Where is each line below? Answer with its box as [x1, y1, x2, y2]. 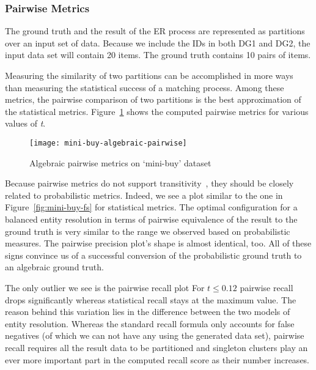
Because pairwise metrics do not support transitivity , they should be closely [5, 177, 294, 190]
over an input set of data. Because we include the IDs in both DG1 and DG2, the [5, 36, 310, 49]
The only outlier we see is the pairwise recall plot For [5, 281, 205, 294]
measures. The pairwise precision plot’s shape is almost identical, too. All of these [5, 237, 312, 250]
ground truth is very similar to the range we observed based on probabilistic [5, 224, 290, 237]
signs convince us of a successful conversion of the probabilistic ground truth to [5, 248, 302, 261]
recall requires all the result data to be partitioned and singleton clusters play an [5, 341, 308, 353]
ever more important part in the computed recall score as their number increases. [5, 353, 310, 366]
